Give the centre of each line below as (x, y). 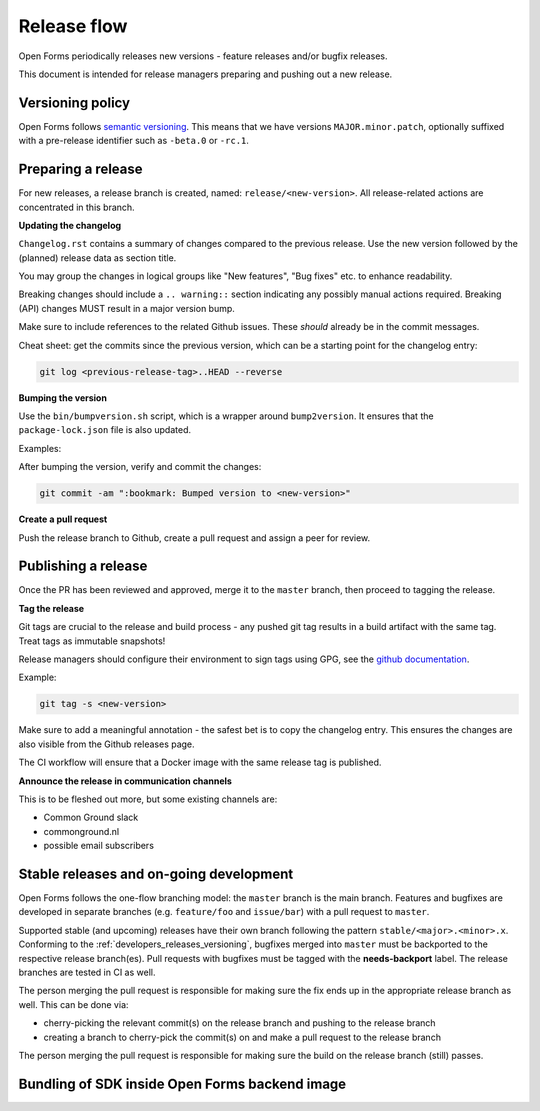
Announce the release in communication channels (125, 781)
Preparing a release (81, 169)
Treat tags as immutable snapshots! (92, 641)
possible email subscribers (99, 846)
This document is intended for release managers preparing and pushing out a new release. (205, 74)
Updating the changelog (70, 225)
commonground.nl (81, 831)
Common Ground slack (91, 817)
